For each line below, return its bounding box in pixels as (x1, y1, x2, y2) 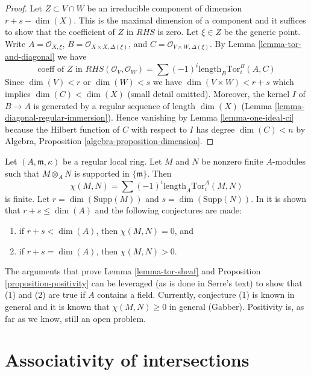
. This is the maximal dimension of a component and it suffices (74, 13, 306, 26)
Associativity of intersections (5, 347, 250, 372)
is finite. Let (5, 192, 50, 204)
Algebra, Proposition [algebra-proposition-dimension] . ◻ (5, 134, 214, 147)
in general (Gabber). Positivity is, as (169, 300, 304, 312)
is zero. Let (157, 25, 199, 38)
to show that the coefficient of (5, 25, 115, 38)
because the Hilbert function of (5, 122, 120, 135)
